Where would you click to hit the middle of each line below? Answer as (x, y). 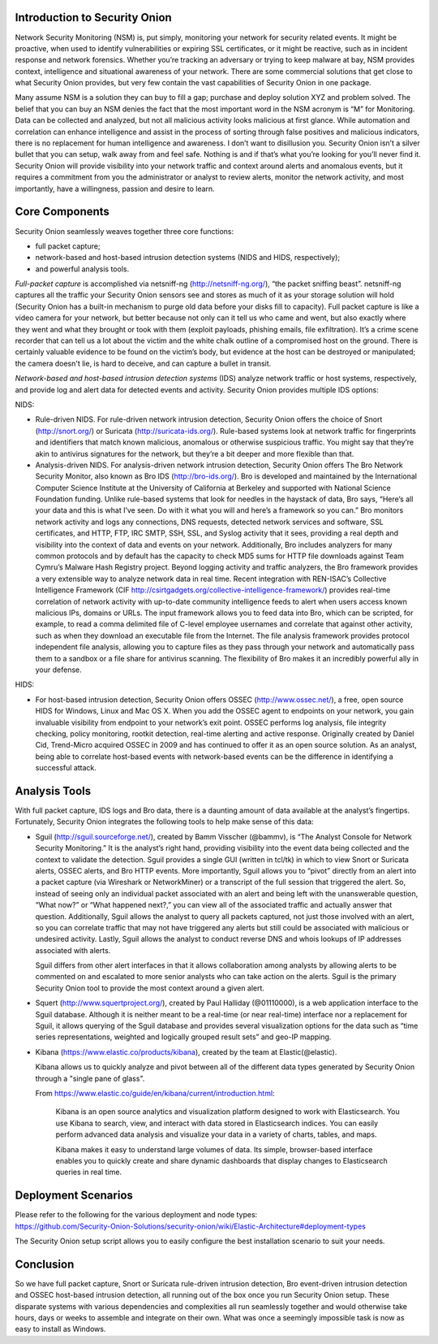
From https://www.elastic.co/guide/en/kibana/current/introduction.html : (155, 1093)
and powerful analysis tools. (82, 269)
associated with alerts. (73, 950)
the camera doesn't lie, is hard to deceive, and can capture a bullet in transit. (143, 363)
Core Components (62, 212)
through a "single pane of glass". (90, 1078)
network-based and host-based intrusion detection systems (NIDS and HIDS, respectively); (188, 258)
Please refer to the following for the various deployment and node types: (136, 1215)
